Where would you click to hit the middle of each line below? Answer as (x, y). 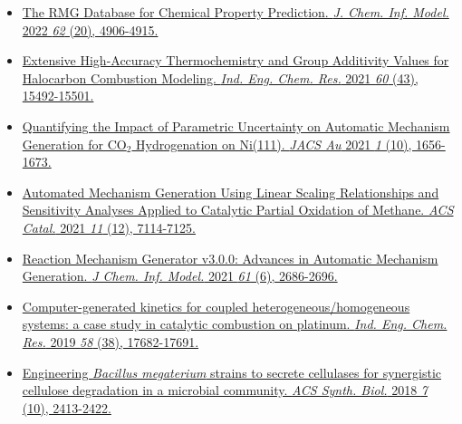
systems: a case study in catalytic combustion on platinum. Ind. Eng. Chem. (235, 324)
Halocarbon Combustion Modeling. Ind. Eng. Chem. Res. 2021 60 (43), (220, 77)
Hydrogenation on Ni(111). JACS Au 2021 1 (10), (274, 144)
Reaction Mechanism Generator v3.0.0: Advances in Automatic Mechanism (230, 258)
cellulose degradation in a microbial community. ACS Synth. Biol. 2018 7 (225, 390)
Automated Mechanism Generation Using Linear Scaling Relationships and (231, 192)
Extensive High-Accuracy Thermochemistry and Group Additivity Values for (236, 60)
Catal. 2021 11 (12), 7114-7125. (109, 227)
